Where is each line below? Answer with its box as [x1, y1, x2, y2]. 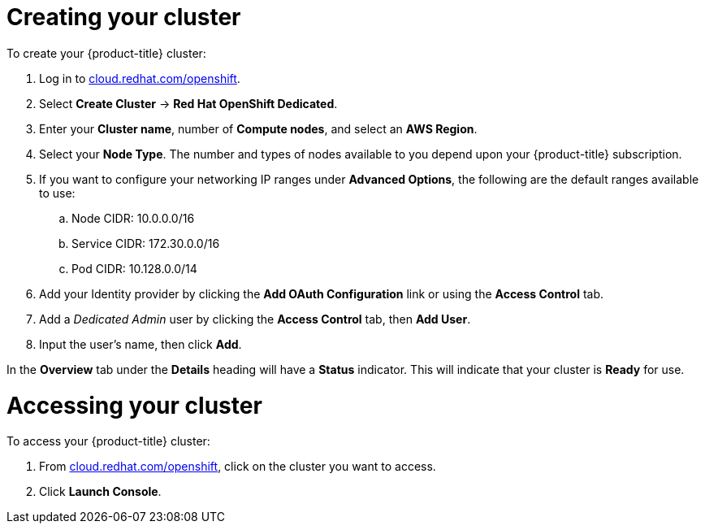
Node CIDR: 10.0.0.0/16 [71, 211, 195, 225]
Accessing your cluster [6, 391, 262, 419]
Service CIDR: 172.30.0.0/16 [71, 236, 220, 250]
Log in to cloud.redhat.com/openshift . [39, 71, 240, 85]
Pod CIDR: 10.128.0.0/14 [71, 261, 197, 276]
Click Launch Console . [39, 484, 162, 499]
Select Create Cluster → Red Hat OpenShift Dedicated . [39, 96, 338, 111]
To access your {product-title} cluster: [6, 434, 210, 449]
